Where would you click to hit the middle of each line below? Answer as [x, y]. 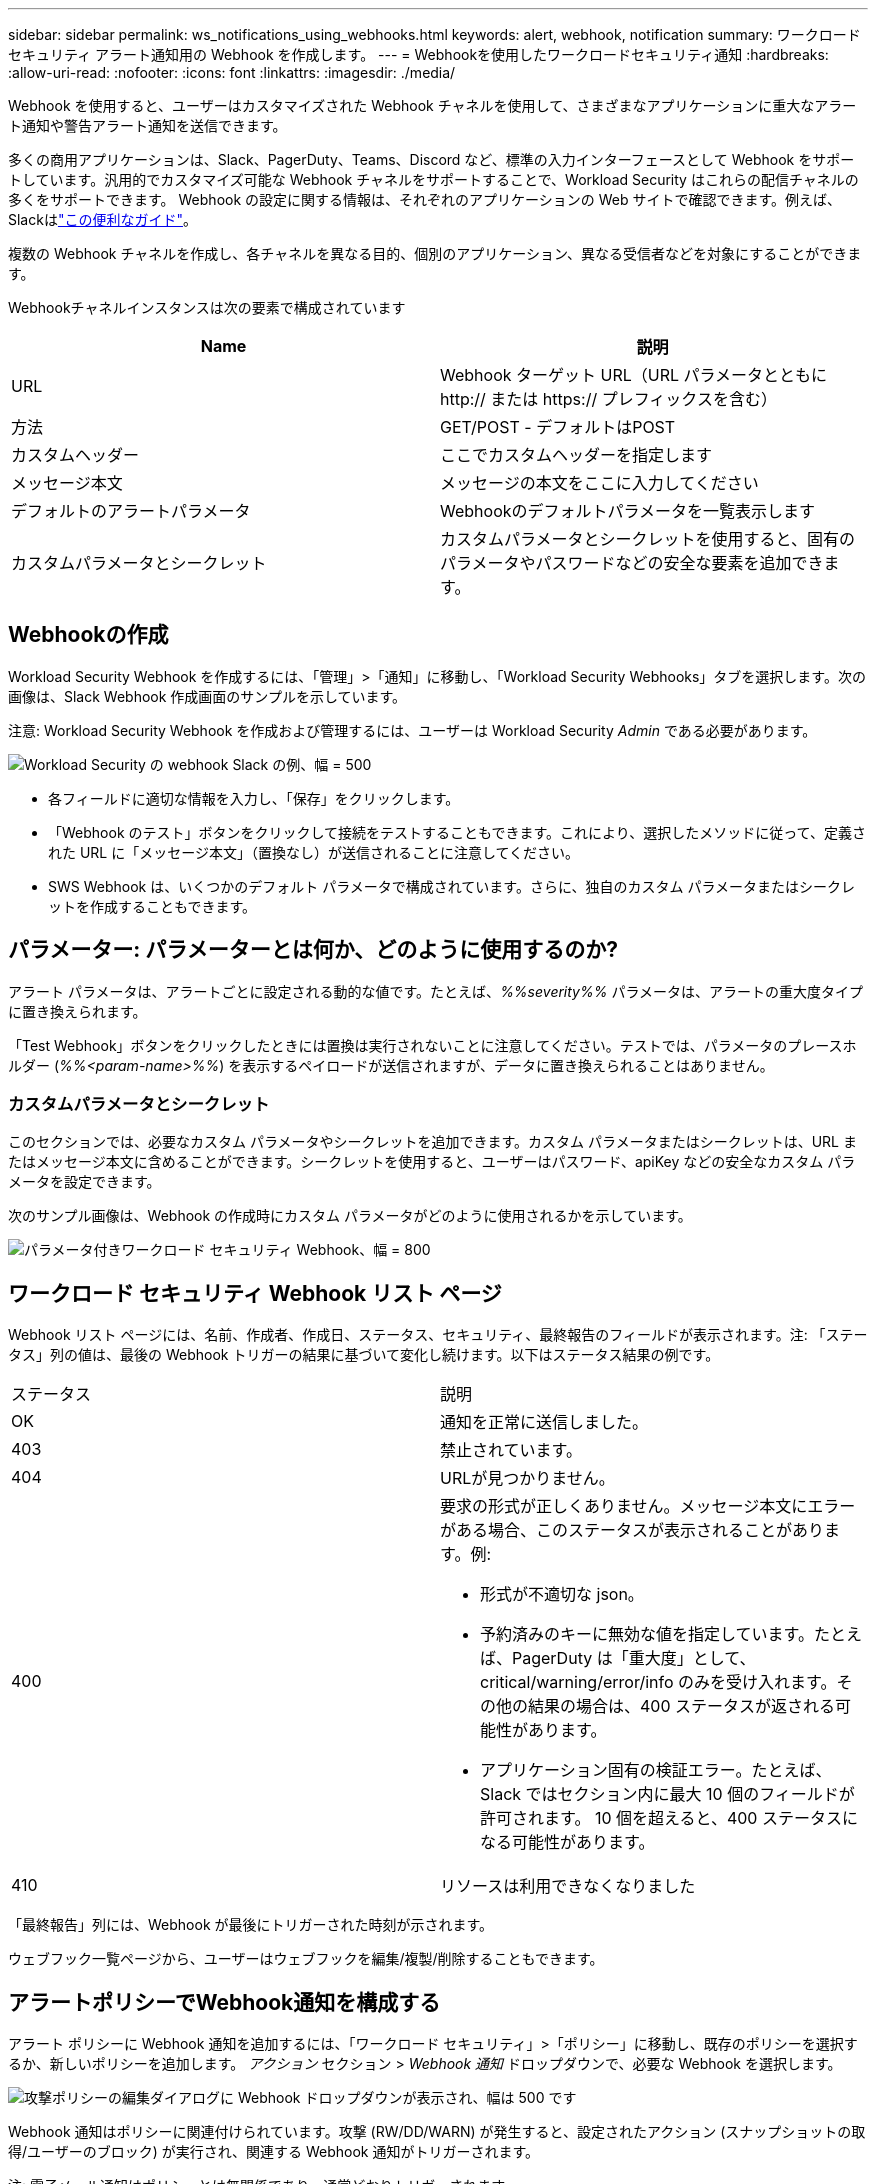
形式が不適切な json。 [562, 1594]
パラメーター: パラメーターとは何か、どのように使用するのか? [313, 950]
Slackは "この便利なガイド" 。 [102, 219]
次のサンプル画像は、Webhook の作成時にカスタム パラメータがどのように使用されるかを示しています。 [350, 1216]
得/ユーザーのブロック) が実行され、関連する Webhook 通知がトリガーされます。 [273, 2152]
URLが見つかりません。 [527, 1478]
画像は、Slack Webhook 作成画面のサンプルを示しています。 [207, 696]
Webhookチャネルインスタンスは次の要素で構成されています [207, 307]
